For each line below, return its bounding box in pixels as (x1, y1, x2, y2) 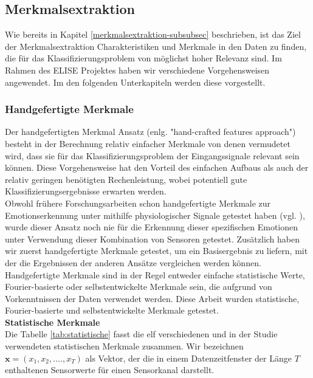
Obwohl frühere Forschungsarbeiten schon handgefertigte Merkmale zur (5, 196, 271, 209)
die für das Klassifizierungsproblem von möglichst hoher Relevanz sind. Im (5, 52, 282, 64)
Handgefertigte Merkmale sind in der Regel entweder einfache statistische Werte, (5, 268, 305, 281)
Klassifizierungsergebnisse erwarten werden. (5, 185, 167, 198)
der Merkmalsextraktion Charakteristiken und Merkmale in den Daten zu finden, (5, 40, 307, 52)
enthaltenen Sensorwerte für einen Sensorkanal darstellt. (5, 363, 215, 376)
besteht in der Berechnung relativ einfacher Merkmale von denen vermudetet (5, 137, 291, 149)
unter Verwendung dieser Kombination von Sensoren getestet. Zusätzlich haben (5, 232, 300, 245)
